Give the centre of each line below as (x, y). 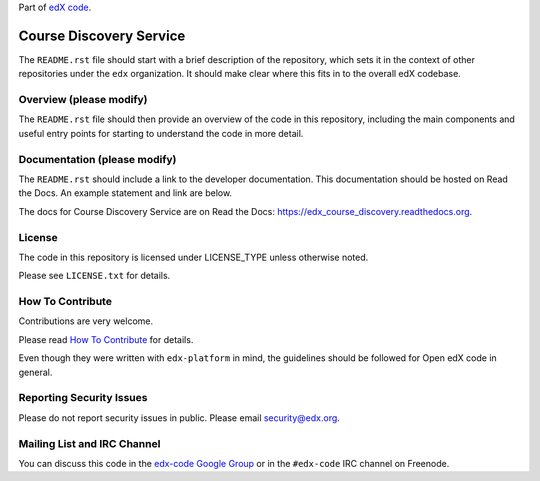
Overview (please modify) (83, 100)
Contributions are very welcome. (86, 321)
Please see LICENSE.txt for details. (94, 276)
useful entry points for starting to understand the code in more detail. (161, 133)
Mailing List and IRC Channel (89, 443)
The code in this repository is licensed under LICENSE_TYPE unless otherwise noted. (193, 257)
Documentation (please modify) (97, 159)
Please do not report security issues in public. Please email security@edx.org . (179, 417)
